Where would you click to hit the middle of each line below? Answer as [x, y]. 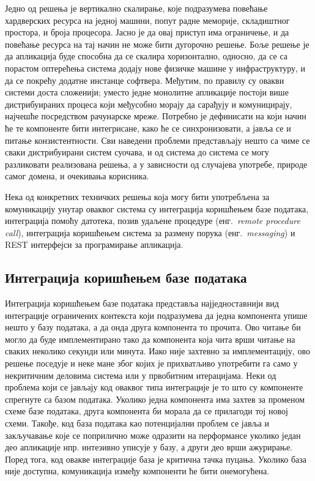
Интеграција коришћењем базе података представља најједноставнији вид [142, 303]
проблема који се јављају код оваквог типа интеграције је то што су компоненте [154, 387]
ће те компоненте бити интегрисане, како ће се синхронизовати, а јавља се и [148, 128]
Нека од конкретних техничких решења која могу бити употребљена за [137, 196]
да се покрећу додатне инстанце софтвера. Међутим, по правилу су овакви [145, 80]
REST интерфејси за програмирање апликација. [94, 244]
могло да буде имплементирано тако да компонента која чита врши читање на [150, 339]
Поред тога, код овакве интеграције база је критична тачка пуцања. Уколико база [156, 459]
